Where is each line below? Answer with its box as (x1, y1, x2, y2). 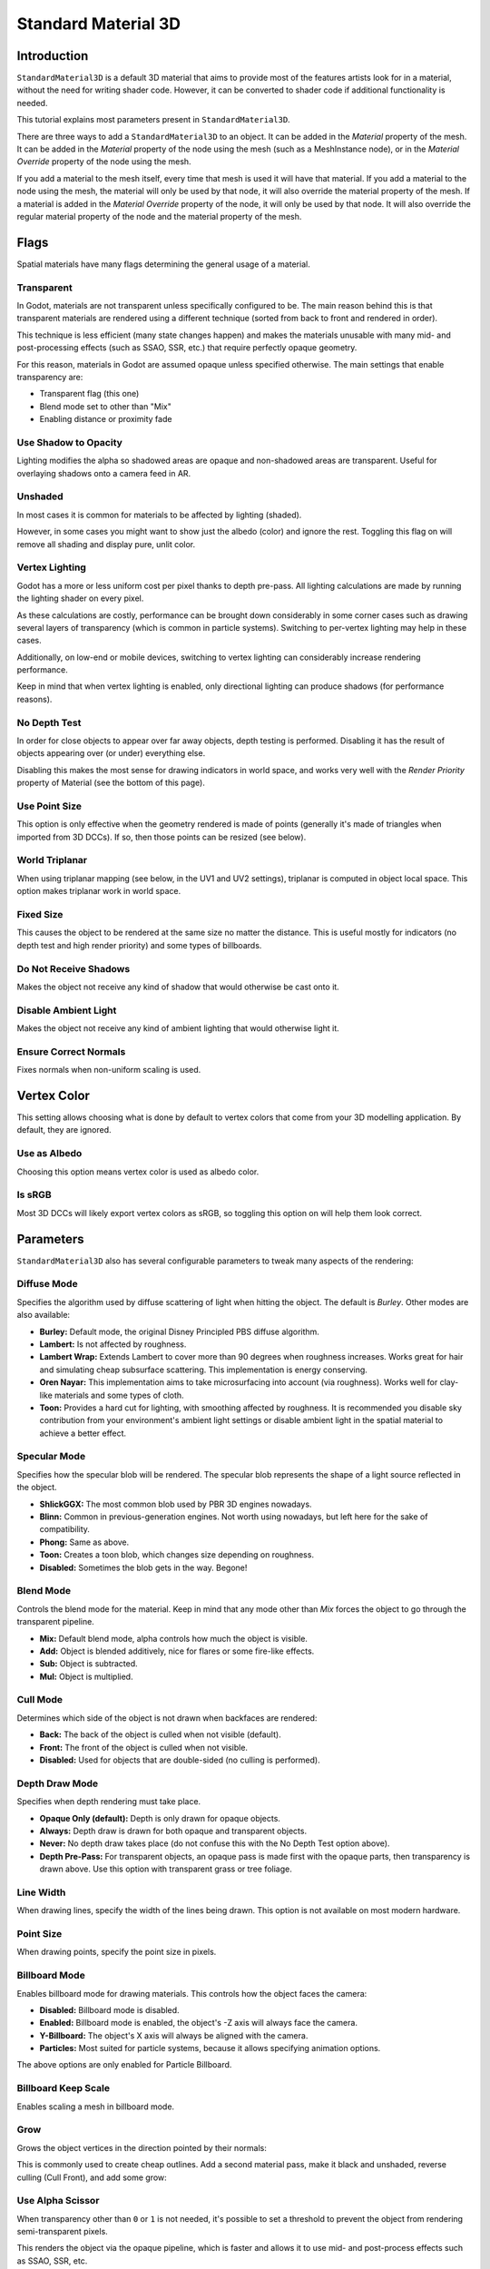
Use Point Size (16, 800, 82, 812)
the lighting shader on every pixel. (16, 593, 144, 604)
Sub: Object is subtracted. (39, 1658, 138, 1669)
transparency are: (16, 371, 83, 382)
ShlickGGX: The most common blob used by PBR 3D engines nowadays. (39, 1498, 312, 1509)
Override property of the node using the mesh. (16, 156, 191, 167)
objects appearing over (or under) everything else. (16, 748, 206, 759)
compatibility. (39, 1524, 91, 1535)
